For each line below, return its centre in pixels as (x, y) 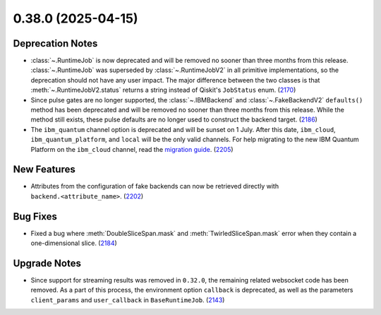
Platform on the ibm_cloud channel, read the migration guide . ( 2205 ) (132, 149)
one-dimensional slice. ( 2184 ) (74, 243)
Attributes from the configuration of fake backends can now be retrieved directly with (155, 186)
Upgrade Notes (47, 263)
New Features (44, 170)
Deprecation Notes (55, 43)
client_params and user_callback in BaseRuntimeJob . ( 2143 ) (128, 299)
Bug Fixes (35, 216)
